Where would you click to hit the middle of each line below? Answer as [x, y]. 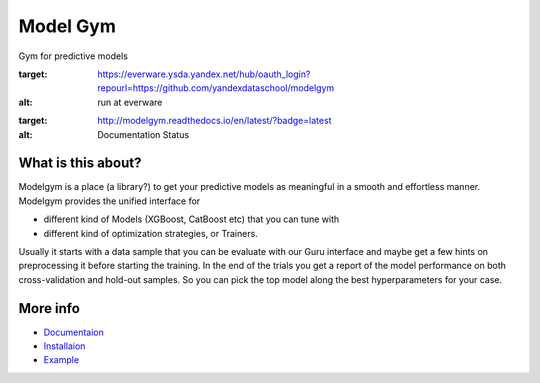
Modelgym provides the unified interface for [109, 201]
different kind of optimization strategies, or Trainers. [151, 233]
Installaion [64, 346]
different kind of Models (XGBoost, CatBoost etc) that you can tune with [191, 219]
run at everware [130, 102]
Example [61, 360]
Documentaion [74, 332]
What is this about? [80, 163]
